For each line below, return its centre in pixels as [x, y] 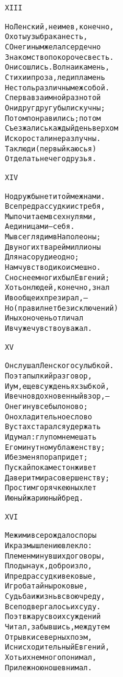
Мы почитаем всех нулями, [51, 216]
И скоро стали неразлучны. [53, 138]
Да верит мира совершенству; [57, 478]
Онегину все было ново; [47, 406]
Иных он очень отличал [44, 318]
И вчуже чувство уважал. [49, 329]
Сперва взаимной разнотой [53, 98]
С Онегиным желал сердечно [53, 47]
